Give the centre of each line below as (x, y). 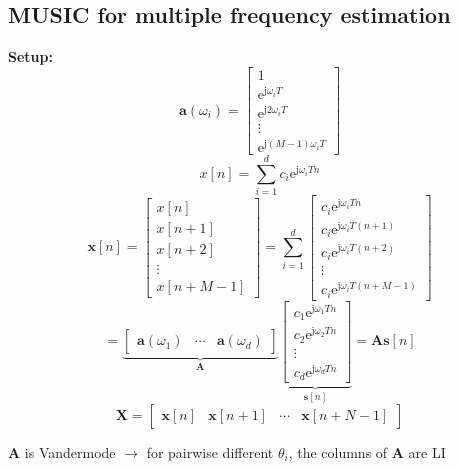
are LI (427, 451)
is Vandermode (70, 451)
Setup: (30, 56)
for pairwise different (210, 451)
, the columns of (338, 451)
